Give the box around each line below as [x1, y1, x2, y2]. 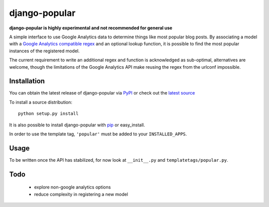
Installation [9, 77, 45, 86]
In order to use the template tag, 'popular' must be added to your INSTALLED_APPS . [9, 131, 187, 137]
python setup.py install [18, 111, 79, 116]
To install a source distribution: [9, 99, 72, 105]
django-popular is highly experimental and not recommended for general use [9, 25, 173, 31]
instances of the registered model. [9, 48, 80, 54]
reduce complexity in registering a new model [34, 191, 128, 197]
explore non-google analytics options [34, 184, 111, 190]
